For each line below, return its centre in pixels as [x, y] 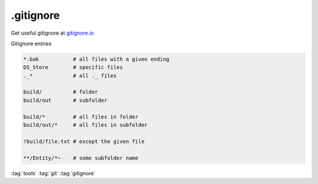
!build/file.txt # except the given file [84, 141]
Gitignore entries [31, 44]
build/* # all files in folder [81, 117]
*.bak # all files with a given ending [96, 59]
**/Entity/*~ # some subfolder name [81, 158]
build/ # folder [61, 92]
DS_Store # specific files [73, 67]
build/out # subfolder [65, 100]
